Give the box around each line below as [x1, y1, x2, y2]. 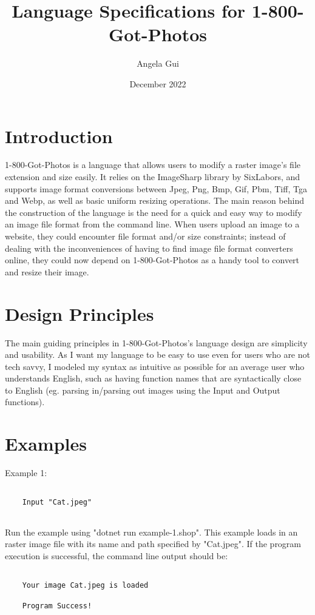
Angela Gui [137, 57, 179, 70]
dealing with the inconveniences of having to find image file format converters [5, 241, 293, 254]
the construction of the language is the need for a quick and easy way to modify [5, 206, 302, 218]
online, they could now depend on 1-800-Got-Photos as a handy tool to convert [5, 254, 300, 266]
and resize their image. [5, 265, 89, 278]
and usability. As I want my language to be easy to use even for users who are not [5, 348, 310, 361]
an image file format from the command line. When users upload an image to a [5, 218, 300, 230]
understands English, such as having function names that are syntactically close [5, 372, 302, 385]
